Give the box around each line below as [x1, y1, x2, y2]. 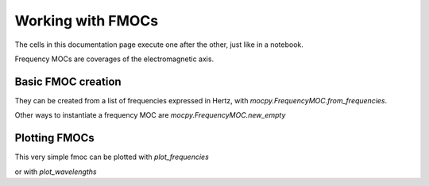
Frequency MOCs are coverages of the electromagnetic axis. [14, 54, 214, 64]
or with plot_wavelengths [14, 167, 97, 176]
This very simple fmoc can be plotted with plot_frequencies [14, 152, 210, 162]
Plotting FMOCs [14, 131, 95, 145]
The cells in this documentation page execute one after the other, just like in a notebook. [14, 40, 303, 49]
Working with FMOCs [14, 12, 159, 29]
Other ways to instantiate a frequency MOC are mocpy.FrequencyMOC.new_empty [14, 110, 286, 120]
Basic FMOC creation [14, 75, 122, 88]
